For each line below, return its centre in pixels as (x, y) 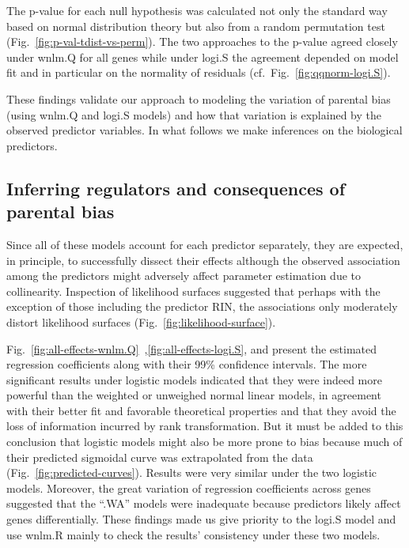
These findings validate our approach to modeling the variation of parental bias (199, 98)
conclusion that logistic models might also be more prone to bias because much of (204, 442)
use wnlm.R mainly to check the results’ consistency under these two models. (193, 534)
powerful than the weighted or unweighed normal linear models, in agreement (194, 395)
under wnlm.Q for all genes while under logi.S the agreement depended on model (203, 57)
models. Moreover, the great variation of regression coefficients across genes (189, 488)
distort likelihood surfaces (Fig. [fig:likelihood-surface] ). (141, 321)
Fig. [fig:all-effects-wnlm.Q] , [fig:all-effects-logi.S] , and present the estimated (192, 348)
